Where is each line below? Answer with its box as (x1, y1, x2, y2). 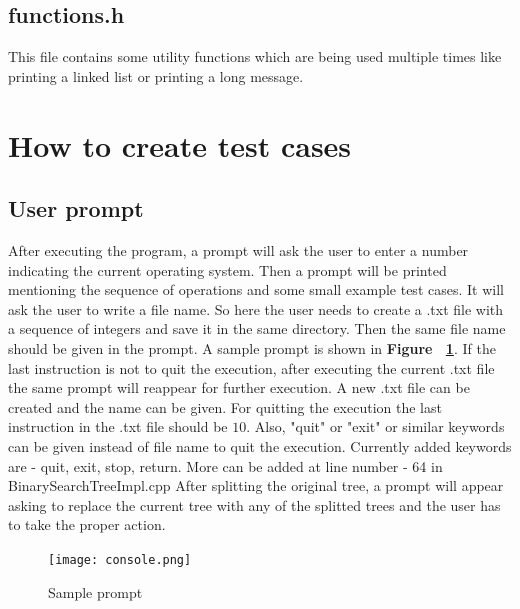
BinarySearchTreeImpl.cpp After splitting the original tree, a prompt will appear (8, 475, 504, 496)
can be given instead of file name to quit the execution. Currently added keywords (8, 435, 512, 456)
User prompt (8, 193, 144, 224)
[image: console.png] (48, 552, 192, 567)
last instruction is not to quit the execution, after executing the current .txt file (8, 357, 495, 378)
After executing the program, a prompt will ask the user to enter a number (8, 239, 469, 260)
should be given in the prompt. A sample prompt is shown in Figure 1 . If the (8, 337, 496, 358)
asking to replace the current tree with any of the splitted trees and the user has (8, 494, 501, 515)
